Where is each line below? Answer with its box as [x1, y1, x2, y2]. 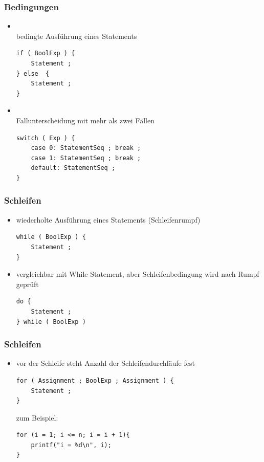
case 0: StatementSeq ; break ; [31, 144, 141, 152]
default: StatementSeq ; [31, 164, 116, 172]
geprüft [16, 278, 39, 289]
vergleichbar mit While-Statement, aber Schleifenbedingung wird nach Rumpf [16, 269, 259, 279]
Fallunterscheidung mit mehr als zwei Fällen [16, 115, 155, 125]
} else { [16, 70, 50, 77]
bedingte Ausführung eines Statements [16, 30, 137, 41]
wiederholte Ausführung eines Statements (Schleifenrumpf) [16, 214, 201, 225]
